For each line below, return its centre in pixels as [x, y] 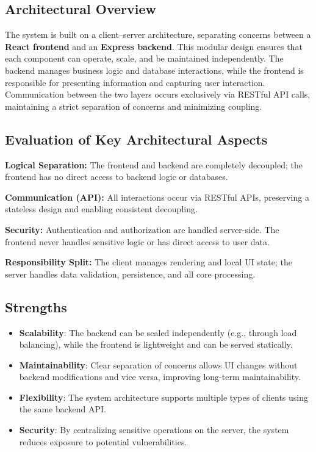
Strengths [36, 307]
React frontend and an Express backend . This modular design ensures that [154, 46]
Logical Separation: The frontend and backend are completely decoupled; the [154, 164]
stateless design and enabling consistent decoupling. [101, 209]
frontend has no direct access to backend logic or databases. [117, 177]
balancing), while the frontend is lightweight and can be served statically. [156, 344]
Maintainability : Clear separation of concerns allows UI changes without [158, 364]
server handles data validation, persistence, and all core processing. [130, 274]
